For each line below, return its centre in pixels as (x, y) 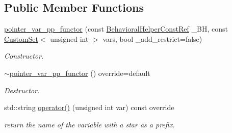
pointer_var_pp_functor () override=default (80, 73)
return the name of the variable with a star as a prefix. (89, 124)
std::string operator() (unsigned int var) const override (89, 107)
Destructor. (22, 90)
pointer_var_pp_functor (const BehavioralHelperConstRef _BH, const (116, 29)
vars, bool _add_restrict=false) (152, 38)
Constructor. (24, 56)
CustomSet (21, 38)
